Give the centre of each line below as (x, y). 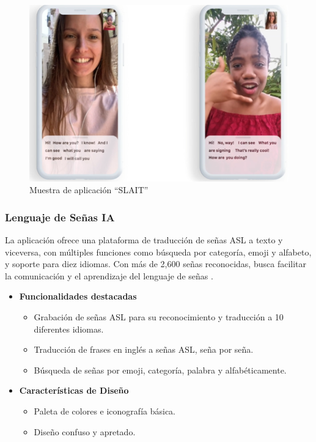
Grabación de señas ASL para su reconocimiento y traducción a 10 (159, 316)
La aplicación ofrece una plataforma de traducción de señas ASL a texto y (144, 240)
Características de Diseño (74, 390)
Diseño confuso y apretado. (85, 431)
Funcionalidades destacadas (78, 296)
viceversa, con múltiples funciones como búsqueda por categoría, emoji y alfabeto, (158, 252)
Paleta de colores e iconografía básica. (105, 411)
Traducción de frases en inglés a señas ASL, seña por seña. (144, 349)
